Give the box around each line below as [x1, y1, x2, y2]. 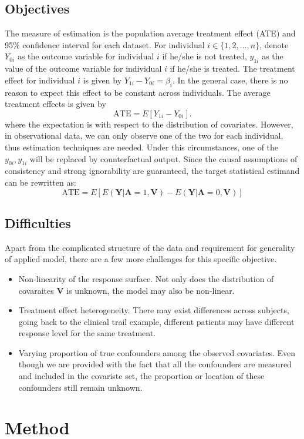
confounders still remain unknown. [18, 381, 143, 393]
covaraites [18, 284, 54, 296]
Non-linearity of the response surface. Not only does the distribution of [18, 272, 274, 284]
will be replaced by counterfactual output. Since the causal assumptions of [29, 152, 298, 165]
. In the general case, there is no [173, 73, 288, 86]
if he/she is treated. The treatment [170, 62, 295, 75]
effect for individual [5, 73, 75, 86]
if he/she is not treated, [162, 50, 247, 62]
